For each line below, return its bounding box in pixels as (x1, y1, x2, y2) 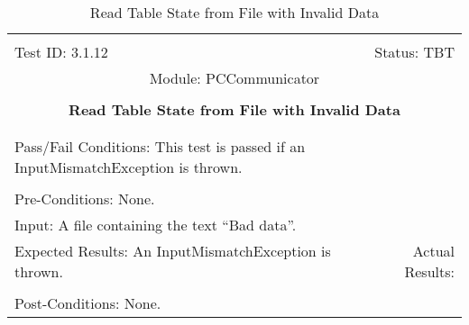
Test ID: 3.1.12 (14, 41, 108, 62)
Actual (412, 240, 455, 261)
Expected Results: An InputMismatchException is (14, 240, 331, 261)
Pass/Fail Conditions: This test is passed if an (14, 136, 306, 157)
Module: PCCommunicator (149, 68, 320, 88)
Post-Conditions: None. (14, 293, 161, 313)
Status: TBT (374, 41, 455, 62)
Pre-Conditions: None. (14, 188, 155, 209)
